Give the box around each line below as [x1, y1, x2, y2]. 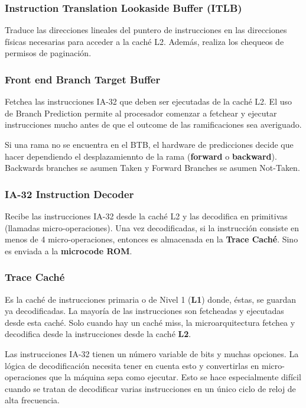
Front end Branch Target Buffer [5, 72, 161, 86]
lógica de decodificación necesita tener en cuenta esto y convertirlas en [5, 359, 259, 371]
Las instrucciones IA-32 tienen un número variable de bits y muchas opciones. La [5, 347, 299, 360]
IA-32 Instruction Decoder [5, 186, 134, 201]
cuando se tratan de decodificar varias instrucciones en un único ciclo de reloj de [5, 382, 296, 394]
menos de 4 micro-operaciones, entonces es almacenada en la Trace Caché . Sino [5, 233, 298, 245]
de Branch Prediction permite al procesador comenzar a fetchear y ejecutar [5, 106, 277, 119]
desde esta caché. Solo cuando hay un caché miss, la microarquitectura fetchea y [5, 316, 295, 328]
